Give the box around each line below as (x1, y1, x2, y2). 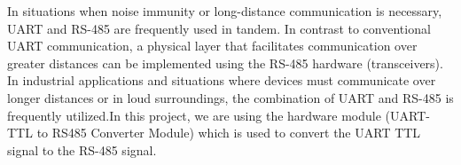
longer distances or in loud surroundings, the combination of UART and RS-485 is (7, 88, 454, 106)
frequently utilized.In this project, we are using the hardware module (7, 106, 381, 124)
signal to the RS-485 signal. (7, 140, 157, 159)
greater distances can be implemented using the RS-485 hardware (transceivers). (7, 53, 443, 72)
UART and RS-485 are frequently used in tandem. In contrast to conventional (7, 19, 431, 37)
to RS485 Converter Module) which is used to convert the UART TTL (36, 123, 421, 142)
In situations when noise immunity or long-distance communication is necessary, (7, 2, 442, 20)
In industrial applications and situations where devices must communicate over (7, 71, 436, 90)
